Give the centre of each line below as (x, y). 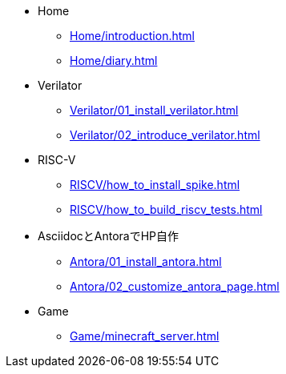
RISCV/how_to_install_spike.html (155, 185)
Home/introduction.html (132, 36)
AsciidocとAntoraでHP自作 (109, 236)
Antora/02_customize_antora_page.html (175, 286)
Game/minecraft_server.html (145, 336)
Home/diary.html (114, 60)
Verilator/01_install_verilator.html (154, 110)
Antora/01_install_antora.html (146, 261)
